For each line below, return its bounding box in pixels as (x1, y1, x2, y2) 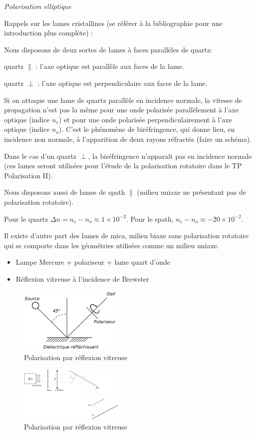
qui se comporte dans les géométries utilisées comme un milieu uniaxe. (4, 240, 219, 250)
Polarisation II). (4, 170, 53, 180)
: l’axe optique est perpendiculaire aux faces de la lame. (37, 77, 208, 88)
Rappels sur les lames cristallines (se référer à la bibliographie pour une (4, 17, 223, 28)
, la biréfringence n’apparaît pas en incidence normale (88, 150, 252, 161)
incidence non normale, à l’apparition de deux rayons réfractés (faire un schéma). (4, 133, 252, 144)
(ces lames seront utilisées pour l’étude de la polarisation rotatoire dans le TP (4, 160, 242, 171)
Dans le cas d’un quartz (4, 150, 77, 161)
